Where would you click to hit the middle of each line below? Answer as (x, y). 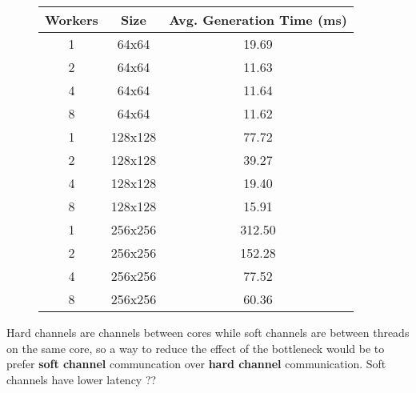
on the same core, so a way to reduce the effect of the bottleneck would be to (196, 348)
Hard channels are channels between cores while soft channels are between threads (208, 332)
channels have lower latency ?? (82, 379)
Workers (72, 20)
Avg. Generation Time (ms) (258, 20)
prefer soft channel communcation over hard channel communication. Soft (196, 364)
